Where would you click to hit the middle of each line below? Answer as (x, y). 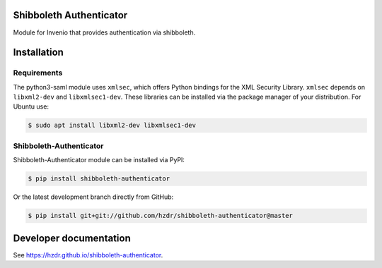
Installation (38, 53)
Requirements (38, 73)
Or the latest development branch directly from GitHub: (93, 197)
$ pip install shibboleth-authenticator (99, 179)
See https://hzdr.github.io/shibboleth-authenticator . (88, 255)
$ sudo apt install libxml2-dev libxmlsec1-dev (112, 126)
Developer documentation (72, 238)
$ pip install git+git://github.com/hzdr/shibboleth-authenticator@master (161, 216)
